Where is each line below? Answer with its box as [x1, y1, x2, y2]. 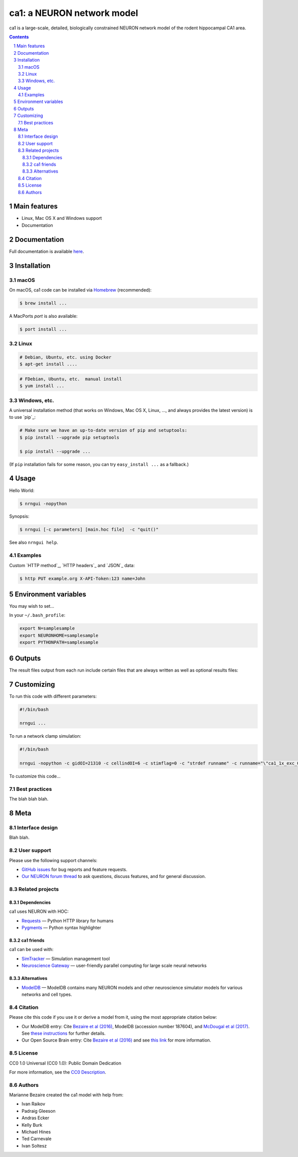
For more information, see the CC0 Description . [9, 1069, 106, 1075]
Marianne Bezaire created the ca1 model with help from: [9, 1092, 124, 1098]
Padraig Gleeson [21, 1108, 56, 1114]
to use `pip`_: [9, 414, 36, 420]
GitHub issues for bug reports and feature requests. [21, 866, 128, 872]
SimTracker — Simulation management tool [21, 956, 110, 962]
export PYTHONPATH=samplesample [19, 640, 99, 645]
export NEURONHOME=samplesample [19, 632, 99, 638]
